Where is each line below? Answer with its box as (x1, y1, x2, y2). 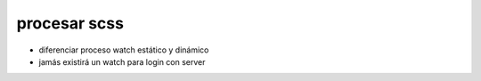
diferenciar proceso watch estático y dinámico (38, 45, 209, 55)
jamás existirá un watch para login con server (38, 56, 206, 67)
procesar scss (16, 13, 125, 33)
